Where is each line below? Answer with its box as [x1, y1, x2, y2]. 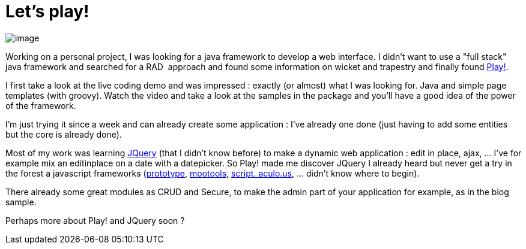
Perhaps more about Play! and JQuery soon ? [5, 215, 185, 226]
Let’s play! [5, 1, 89, 22]
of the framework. [5, 100, 76, 111]
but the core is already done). [5, 129, 122, 139]
